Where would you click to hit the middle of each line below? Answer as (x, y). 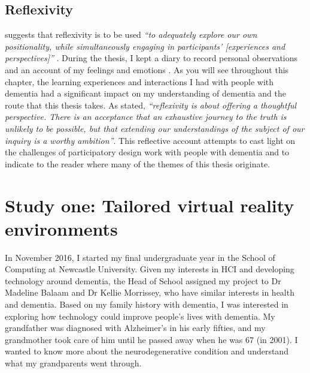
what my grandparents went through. (73, 363)
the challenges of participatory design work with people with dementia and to (147, 152)
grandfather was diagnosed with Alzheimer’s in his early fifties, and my (135, 328)
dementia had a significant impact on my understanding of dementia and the (145, 93)
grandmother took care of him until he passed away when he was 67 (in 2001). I (151, 339)
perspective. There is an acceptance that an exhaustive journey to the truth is (146, 117)
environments (61, 228)
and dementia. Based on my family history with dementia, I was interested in (147, 304)
